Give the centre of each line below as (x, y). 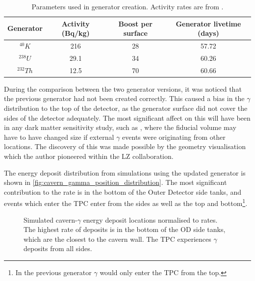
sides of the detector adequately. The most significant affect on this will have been (127, 117)
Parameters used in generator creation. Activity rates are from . (127, 6)
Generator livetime (208, 23)
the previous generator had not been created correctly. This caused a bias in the (124, 98)
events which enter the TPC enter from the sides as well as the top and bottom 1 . (126, 202)
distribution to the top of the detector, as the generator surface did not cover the (126, 108)
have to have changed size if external (59, 137)
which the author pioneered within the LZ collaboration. (89, 156)
